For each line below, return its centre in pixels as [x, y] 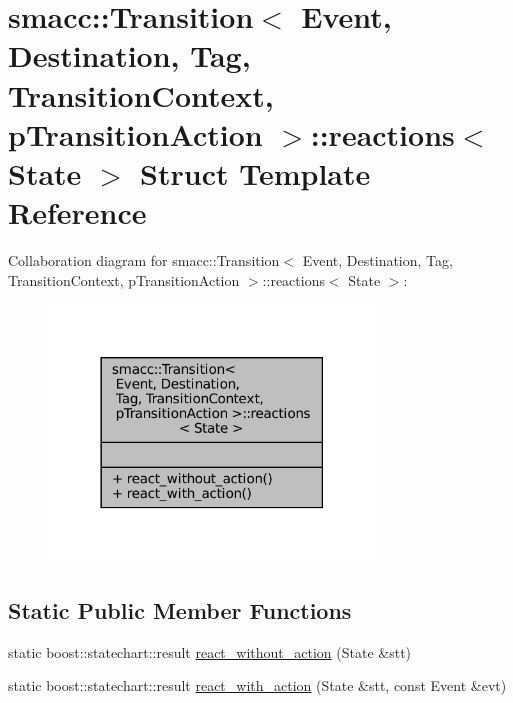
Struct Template [255, 172]
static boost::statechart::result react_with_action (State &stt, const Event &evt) [257, 685]
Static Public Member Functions [180, 609]
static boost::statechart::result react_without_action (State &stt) [210, 651]
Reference [77, 212]
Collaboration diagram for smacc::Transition [144, 260]
